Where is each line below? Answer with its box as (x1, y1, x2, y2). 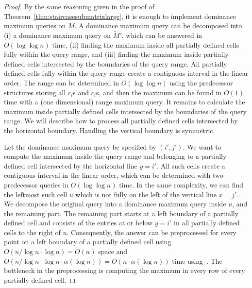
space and (98, 246, 128, 256)
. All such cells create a (156, 160, 225, 170)
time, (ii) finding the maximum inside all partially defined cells (52, 39, 239, 50)
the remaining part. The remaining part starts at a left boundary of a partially (4, 208, 239, 218)
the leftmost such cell (4, 189, 67, 199)
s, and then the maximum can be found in (96, 87, 222, 97)
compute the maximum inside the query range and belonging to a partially (4, 151, 227, 161)
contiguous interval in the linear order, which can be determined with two (4, 170, 223, 180)
